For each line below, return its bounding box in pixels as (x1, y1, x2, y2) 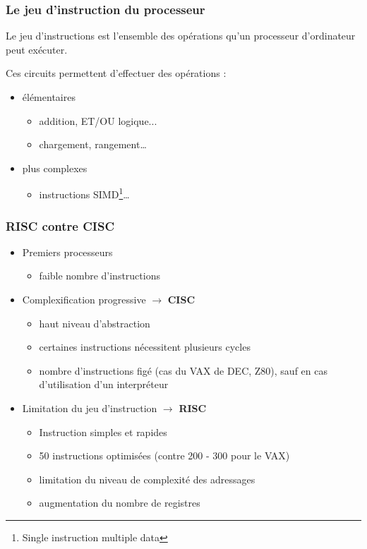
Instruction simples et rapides (39, 424, 167, 439)
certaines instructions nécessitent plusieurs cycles (39, 339, 251, 354)
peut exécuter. (6, 42, 68, 56)
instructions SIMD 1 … (39, 185, 130, 202)
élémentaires (22, 90, 76, 104)
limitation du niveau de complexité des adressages (39, 471, 255, 486)
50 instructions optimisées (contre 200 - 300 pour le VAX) (39, 448, 290, 463)
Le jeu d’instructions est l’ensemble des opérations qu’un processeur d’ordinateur (6, 28, 356, 43)
